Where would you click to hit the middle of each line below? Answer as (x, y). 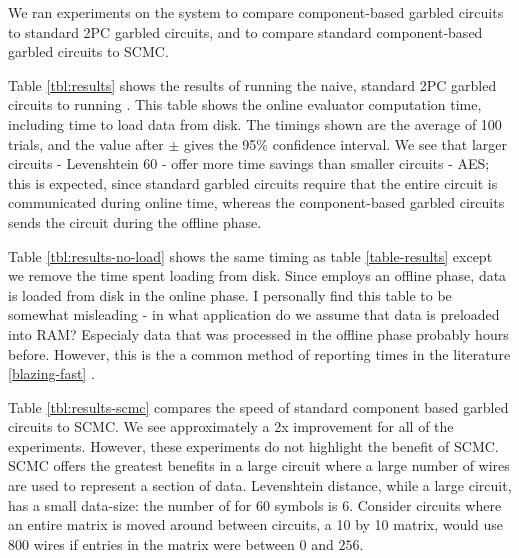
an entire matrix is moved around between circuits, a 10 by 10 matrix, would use (256, 524)
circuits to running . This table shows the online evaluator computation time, (245, 104)
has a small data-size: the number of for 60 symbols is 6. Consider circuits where (255, 504)
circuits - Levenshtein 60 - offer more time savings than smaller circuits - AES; (249, 163)
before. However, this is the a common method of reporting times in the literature (259, 353)
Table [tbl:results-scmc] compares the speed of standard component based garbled (258, 406)
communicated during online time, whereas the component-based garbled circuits (256, 202)
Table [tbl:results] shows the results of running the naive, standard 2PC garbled (252, 84)
